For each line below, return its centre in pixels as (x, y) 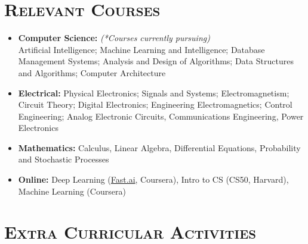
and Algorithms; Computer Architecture (92, 72)
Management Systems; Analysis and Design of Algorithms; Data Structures (156, 61)
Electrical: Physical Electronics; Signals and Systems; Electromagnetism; (154, 93)
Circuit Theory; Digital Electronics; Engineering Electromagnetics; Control (155, 104)
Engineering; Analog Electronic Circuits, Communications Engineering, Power (161, 116)
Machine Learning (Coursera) (72, 191)
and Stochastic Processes (64, 159)
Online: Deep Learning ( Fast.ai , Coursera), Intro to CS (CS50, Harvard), (153, 179)
